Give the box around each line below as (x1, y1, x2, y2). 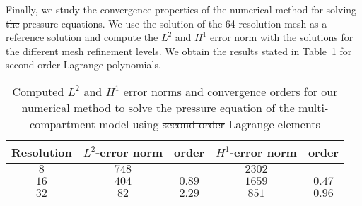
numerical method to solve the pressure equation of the (21, 99, 295, 116)
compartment (30, 115, 95, 132)
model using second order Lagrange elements (99, 115, 320, 132)
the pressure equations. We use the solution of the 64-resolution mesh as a (6, 16, 327, 30)
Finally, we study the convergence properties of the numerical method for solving (6, 2, 357, 16)
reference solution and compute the (6, 30, 158, 44)
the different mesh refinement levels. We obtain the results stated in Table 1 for (6, 43, 352, 58)
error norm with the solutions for (210, 30, 354, 44)
